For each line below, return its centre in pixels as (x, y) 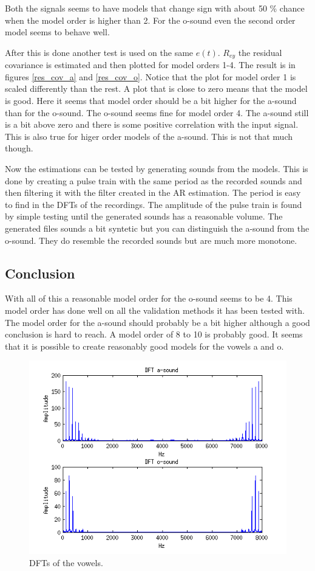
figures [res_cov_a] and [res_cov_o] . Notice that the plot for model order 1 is (151, 76)
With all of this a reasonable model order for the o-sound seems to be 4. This (149, 298)
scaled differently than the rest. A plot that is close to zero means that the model (156, 88)
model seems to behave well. (57, 32)
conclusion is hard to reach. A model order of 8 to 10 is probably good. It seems (154, 334)
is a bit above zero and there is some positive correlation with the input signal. (152, 124)
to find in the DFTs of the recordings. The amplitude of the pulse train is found (154, 204)
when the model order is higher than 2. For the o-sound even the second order (150, 20)
